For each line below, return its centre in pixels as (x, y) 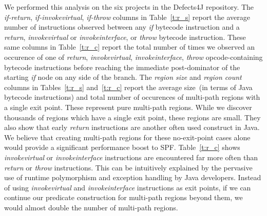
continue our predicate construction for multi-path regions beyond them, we (123, 197)
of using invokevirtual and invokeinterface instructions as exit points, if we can (128, 187)
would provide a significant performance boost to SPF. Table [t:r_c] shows (122, 147)
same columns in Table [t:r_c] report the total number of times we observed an (130, 47)
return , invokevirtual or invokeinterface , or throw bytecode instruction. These (125, 37)
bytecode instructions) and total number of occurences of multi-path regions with (132, 97)
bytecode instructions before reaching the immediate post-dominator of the (122, 67)
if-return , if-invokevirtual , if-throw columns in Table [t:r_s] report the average (127, 17)
